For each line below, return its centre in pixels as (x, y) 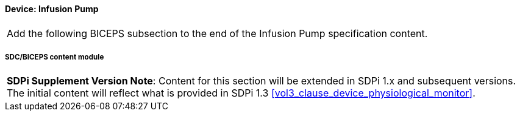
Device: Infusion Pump (52, 9)
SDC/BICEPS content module (55, 57)
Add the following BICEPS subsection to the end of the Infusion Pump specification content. (217, 33)
